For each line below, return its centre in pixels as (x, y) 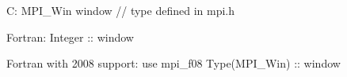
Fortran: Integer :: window (70, 37)
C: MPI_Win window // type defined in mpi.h (121, 10)
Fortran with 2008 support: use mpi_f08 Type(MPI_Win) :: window (173, 63)
